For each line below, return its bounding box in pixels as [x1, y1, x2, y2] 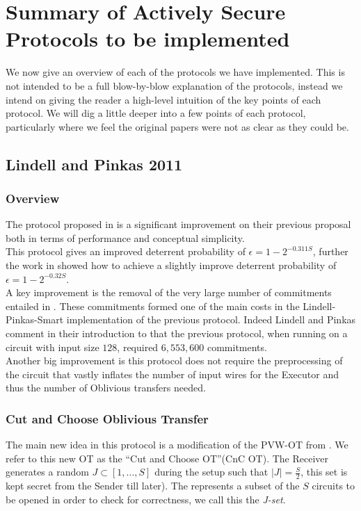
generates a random [6, 464, 89, 479]
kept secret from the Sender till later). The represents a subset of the [6, 478, 300, 493]
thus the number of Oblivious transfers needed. [6, 380, 206, 395]
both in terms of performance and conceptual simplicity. [6, 230, 245, 245]
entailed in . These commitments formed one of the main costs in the [6, 298, 300, 313]
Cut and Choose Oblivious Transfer [6, 409, 209, 427]
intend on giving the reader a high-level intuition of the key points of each [6, 92, 321, 106]
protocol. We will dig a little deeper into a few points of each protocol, [6, 106, 306, 120]
